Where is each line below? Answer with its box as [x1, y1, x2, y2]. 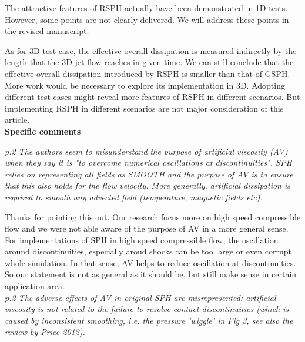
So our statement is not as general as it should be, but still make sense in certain [5, 268, 297, 280]
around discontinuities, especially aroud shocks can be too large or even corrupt [5, 245, 291, 257]
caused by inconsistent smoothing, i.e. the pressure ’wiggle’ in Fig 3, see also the [5, 314, 293, 326]
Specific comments [5, 125, 81, 137]
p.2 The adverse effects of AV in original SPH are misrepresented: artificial [5, 291, 276, 303]
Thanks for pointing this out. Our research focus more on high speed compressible [5, 210, 301, 223]
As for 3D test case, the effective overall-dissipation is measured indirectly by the [5, 44, 297, 56]
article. [5, 113, 30, 126]
